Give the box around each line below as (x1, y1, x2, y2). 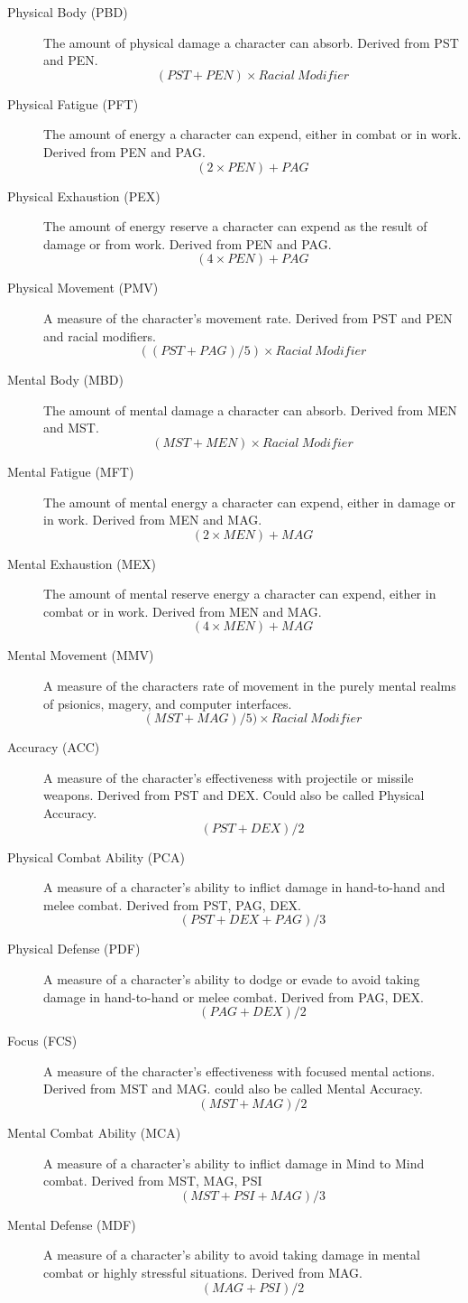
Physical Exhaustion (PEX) (7, 186, 161, 205)
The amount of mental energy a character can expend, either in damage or (43, 492, 456, 511)
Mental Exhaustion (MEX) (7, 554, 157, 572)
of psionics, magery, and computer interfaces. (43, 693, 292, 712)
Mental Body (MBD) (7, 370, 124, 389)
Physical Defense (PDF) (7, 939, 141, 958)
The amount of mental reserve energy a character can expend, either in (43, 584, 436, 603)
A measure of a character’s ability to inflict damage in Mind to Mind (43, 1153, 425, 1172)
